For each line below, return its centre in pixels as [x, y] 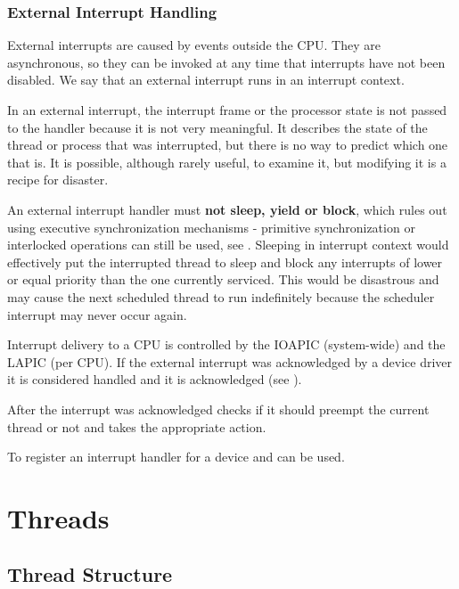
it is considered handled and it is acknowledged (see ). [155, 379]
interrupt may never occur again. [97, 314]
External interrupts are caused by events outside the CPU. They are [194, 45]
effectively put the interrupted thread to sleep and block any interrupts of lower [225, 262]
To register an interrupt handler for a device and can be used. [176, 457]
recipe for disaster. [58, 180]
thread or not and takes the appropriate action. [137, 426]
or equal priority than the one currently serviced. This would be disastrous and [223, 279]
